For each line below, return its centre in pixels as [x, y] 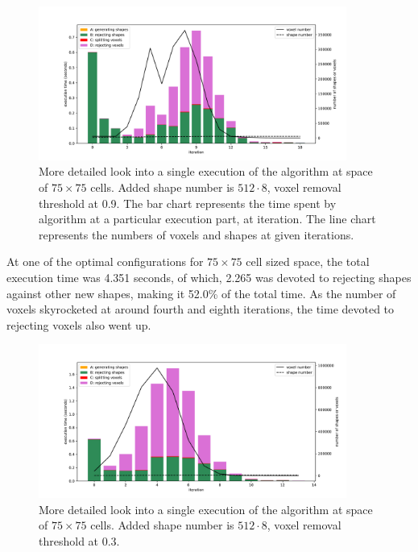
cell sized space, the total [308, 261]
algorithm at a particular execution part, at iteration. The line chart [207, 219]
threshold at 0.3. [79, 540]
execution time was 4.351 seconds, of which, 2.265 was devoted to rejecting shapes [209, 277]
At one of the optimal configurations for [105, 261]
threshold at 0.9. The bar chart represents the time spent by [188, 203]
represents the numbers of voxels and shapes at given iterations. [197, 234]
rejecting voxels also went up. [79, 324]
